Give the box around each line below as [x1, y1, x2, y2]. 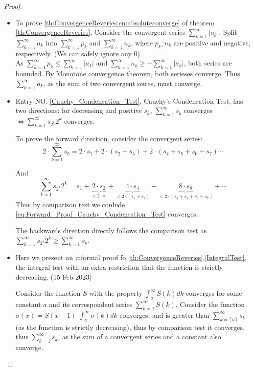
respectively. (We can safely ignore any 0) [15, 48, 140, 58]
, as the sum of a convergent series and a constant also [58, 331, 221, 342]
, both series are [184, 58, 232, 68]
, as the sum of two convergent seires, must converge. [43, 78, 202, 88]
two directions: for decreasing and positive [15, 105, 142, 115]
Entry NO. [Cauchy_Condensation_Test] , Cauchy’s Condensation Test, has [15, 95, 243, 106]
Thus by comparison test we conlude [15, 199, 125, 209]
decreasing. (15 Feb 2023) [15, 271, 92, 282]
